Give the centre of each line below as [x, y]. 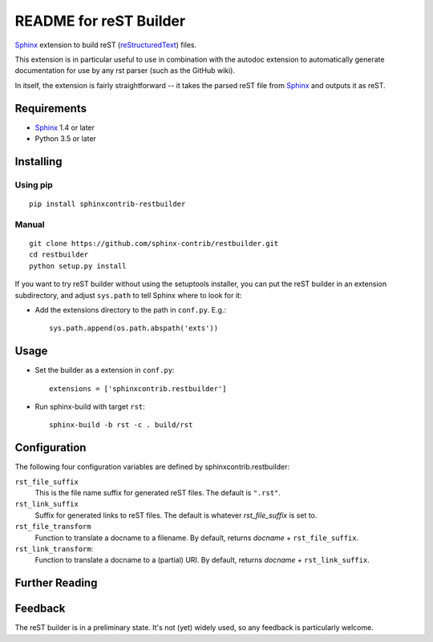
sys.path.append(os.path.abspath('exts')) [134, 328]
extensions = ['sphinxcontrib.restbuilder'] [138, 388]
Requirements [51, 108]
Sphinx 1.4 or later [65, 127]
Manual [30, 224]
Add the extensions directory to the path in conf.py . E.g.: [131, 309]
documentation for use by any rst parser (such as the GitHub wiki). [125, 71]
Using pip [34, 184]
